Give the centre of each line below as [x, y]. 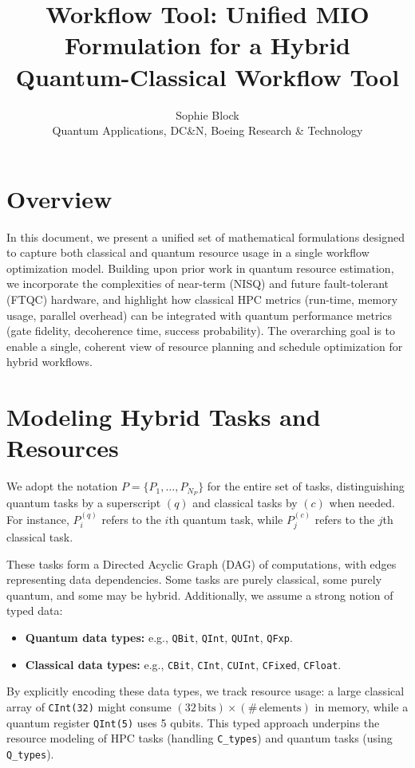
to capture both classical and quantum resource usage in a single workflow [188, 252]
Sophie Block [207, 114]
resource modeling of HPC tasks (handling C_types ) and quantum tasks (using [200, 738]
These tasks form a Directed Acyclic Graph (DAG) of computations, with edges [202, 563]
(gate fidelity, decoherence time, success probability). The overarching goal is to [201, 331]
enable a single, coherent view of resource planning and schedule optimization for [205, 346]
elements [280, 708]
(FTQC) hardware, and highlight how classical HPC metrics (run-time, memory [202, 299]
